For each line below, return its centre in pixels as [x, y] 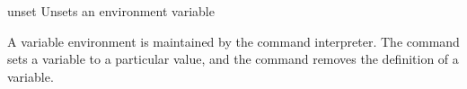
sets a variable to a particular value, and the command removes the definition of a [233, 59]
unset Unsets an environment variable [111, 11]
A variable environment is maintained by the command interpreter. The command [233, 41]
